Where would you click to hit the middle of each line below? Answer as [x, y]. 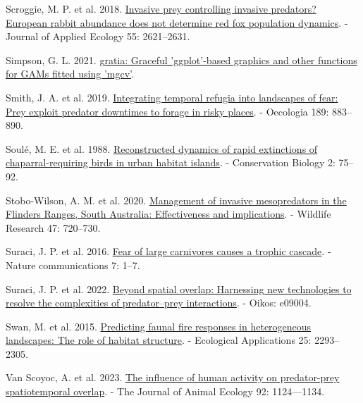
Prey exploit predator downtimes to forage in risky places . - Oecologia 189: [167, 111]
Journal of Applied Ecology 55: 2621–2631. [98, 36]
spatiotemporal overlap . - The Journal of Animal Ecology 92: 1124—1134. [165, 391]
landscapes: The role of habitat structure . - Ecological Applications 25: [159, 340]
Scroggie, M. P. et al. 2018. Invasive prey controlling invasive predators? [161, 8]
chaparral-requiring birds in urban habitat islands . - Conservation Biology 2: [171, 162]
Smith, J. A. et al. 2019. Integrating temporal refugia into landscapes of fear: [172, 97]
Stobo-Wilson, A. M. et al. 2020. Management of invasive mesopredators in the [176, 200]
